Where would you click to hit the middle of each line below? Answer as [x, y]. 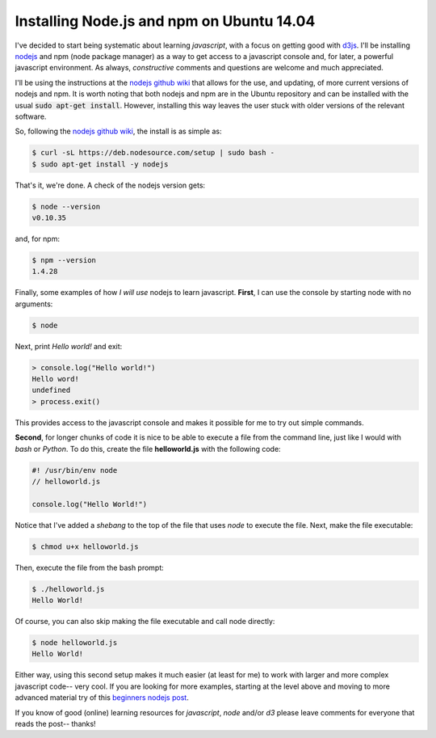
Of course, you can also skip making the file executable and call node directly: [145, 622]
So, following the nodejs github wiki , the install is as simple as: [118, 131]
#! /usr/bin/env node [75, 470]
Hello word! [56, 379]
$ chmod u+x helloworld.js [85, 546]
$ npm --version [64, 260]
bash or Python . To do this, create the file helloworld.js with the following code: [148, 449]
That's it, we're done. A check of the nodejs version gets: [110, 185]
